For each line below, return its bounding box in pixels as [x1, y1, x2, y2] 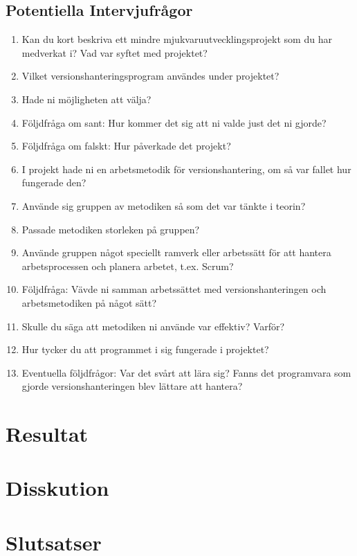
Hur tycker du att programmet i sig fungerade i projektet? [21, 342, 269, 357]
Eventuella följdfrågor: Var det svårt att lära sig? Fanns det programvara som [21, 365, 351, 379]
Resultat [6, 420, 89, 448]
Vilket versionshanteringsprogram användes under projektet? [21, 69, 280, 83]
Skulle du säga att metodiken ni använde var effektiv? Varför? [21, 319, 285, 333]
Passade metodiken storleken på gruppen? [21, 222, 200, 236]
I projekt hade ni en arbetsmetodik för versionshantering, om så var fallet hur [21, 161, 351, 176]
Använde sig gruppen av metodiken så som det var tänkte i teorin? [21, 198, 306, 213]
